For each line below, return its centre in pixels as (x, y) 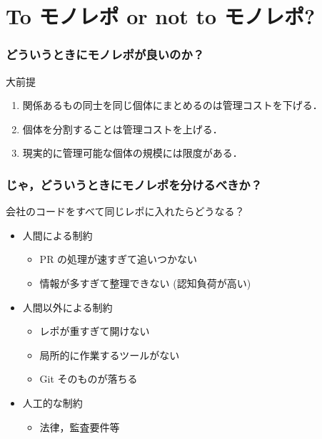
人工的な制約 (52, 402)
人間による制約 (57, 235)
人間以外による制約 (67, 307)
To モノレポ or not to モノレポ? (161, 16)
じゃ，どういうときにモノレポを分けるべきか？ (134, 184)
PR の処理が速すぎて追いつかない (119, 259)
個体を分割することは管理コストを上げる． (122, 129)
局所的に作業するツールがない (110, 355)
